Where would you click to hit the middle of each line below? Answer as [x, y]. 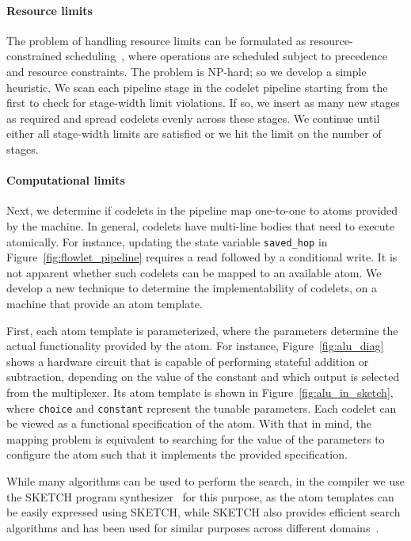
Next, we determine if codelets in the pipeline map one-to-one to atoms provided [202, 210]
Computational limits [66, 180]
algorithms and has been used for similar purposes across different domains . [193, 527]
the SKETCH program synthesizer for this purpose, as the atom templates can [200, 496]
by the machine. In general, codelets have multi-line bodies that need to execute [201, 225]
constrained [34, 56]
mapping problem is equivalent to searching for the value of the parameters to [196, 438]
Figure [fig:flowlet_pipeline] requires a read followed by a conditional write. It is [202, 257]
